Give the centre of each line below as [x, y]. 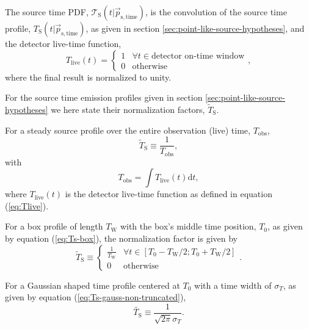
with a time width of [233, 285]
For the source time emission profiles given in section [104, 97]
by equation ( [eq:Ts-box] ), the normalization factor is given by [122, 238]
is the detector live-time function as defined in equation [169, 194]
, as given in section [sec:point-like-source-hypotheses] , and [195, 28]
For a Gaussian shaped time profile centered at [93, 285]
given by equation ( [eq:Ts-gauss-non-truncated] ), [96, 297]
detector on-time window [198, 56]
